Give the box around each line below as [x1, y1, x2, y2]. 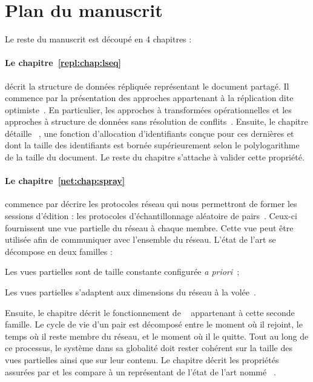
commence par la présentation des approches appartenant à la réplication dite [5, 91, 294, 104]
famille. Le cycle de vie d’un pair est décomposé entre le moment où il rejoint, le [5, 318, 303, 331]
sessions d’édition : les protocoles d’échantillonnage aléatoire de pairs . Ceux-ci [5, 209, 297, 222]
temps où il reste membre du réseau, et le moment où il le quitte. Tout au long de [5, 329, 309, 342]
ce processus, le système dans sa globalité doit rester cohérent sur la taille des [5, 341, 292, 354]
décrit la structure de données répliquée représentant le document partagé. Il [5, 79, 289, 92]
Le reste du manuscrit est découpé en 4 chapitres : [5, 33, 192, 45]
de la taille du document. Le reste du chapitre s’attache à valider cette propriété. [5, 151, 305, 163]
